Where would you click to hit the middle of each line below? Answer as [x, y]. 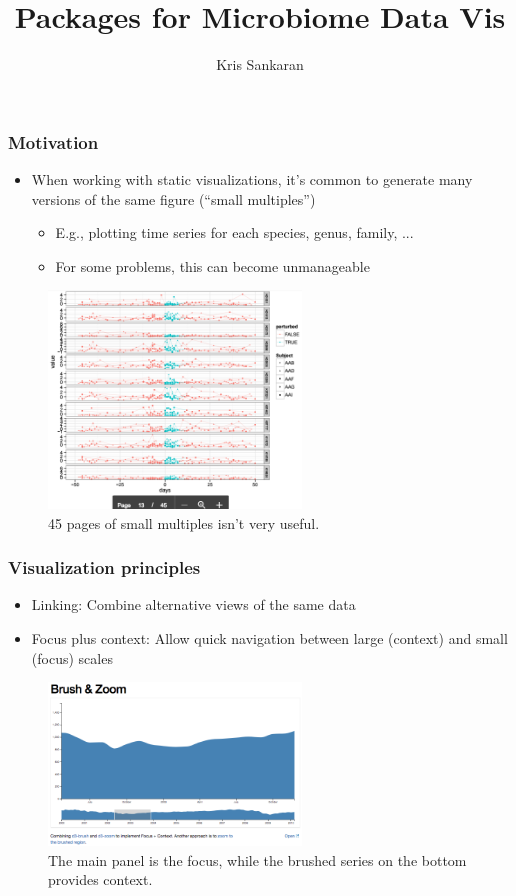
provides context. [100, 879]
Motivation [53, 141]
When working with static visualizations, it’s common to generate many [252, 179]
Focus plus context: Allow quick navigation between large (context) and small [269, 637]
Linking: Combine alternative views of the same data [193, 604]
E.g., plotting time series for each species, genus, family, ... [234, 232]
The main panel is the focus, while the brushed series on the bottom [257, 859]
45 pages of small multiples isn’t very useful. [184, 522]
